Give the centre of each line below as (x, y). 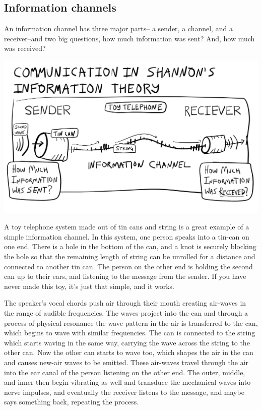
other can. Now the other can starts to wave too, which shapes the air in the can (129, 352)
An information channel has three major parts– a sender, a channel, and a (118, 28)
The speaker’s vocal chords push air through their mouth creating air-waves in (125, 303)
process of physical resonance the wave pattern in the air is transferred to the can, (131, 323)
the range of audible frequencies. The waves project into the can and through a (126, 313)
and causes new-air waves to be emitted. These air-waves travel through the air (126, 362)
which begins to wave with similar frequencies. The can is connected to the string (130, 333)
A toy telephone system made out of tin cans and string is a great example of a (127, 227)
